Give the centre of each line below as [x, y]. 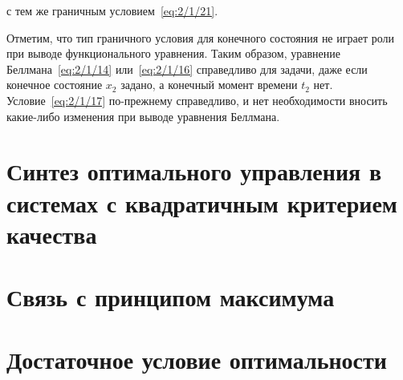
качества [52, 234]
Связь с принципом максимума [171, 297]
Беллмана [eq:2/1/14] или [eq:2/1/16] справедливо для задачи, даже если [187, 69]
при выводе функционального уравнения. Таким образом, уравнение [173, 53]
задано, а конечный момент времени [209, 85]
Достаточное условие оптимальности [197, 360]
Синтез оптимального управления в [194, 171]
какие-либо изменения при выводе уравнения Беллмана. [143, 116]
